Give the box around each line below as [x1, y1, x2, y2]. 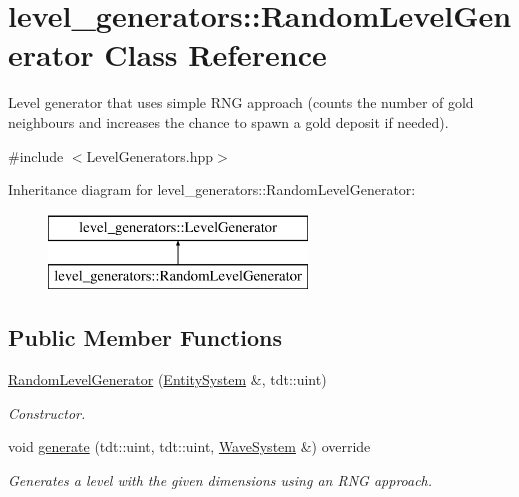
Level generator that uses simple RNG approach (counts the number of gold [8, 92, 474, 113]
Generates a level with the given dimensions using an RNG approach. [8, 469, 433, 490]
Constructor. [8, 402, 86, 423]
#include [8, 145, 64, 166]
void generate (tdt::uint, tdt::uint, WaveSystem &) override [8, 436, 371, 457]
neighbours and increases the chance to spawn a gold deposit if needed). [8, 111, 449, 132]
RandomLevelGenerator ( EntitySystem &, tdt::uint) [8, 369, 327, 390]
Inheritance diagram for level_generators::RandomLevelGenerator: [8, 179, 416, 200]
